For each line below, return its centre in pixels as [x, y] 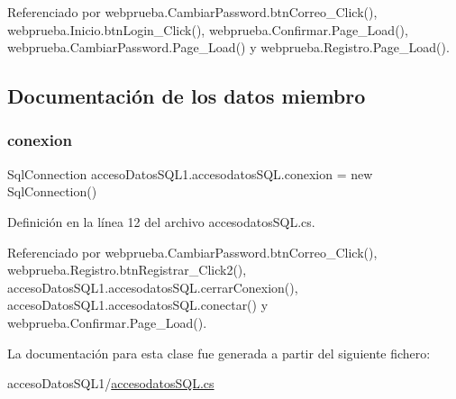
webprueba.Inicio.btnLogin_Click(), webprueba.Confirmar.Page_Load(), [208, 29]
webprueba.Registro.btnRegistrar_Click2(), [127, 270]
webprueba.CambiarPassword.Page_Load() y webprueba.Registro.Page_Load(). [228, 47]
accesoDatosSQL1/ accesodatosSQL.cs [111, 383]
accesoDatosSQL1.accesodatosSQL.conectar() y [138, 305]
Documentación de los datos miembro [187, 96]
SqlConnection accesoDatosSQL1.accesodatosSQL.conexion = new [190, 173]
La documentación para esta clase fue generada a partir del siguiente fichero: [219, 353]
